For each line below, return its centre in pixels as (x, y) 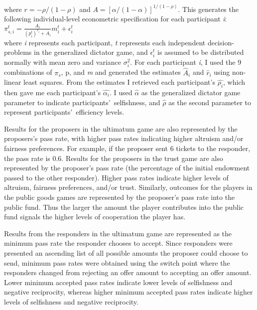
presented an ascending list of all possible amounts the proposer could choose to (126, 252)
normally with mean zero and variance (63, 62)
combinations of (28, 72)
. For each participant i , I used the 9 (186, 62)
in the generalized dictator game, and (91, 52)
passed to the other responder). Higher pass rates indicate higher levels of (116, 177)
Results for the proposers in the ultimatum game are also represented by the (121, 128)
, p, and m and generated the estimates (121, 72)
